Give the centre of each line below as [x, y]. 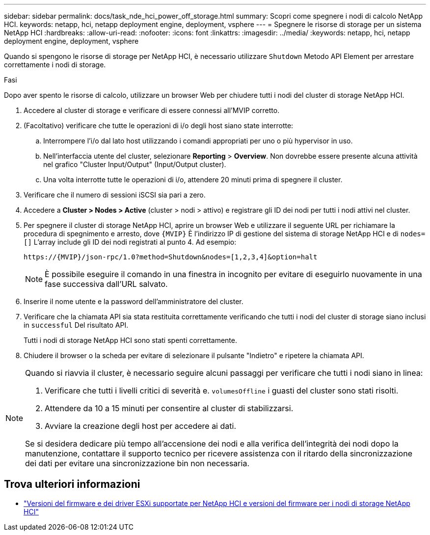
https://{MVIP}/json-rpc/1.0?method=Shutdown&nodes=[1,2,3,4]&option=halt [171, 257]
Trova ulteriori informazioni [72, 484]
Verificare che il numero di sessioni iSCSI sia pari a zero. [115, 195]
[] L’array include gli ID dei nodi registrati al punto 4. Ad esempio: [130, 242]
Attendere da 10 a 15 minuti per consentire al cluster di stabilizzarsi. [169, 408]
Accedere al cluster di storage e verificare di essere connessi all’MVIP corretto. [152, 110]
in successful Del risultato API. [76, 325]
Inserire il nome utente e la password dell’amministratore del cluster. [134, 301]
